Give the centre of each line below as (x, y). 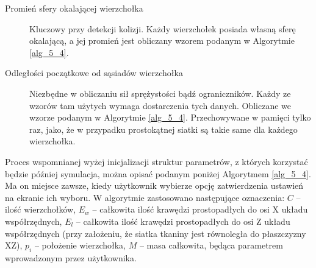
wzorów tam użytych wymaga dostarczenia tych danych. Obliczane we (160, 105)
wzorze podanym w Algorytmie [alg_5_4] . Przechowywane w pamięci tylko (170, 117)
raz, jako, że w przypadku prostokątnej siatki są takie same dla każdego (163, 129)
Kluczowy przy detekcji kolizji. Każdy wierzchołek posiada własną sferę (163, 28)
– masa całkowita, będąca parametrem (211, 245)
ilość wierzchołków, (41, 209)
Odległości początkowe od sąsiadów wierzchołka (94, 73)
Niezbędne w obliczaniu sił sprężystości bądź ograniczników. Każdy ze (160, 93)
